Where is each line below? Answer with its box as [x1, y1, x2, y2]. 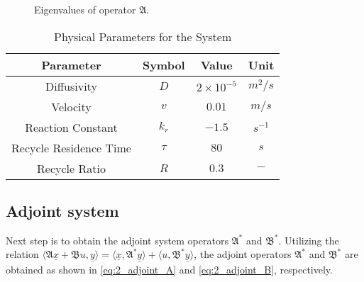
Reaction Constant [25, 118, 118, 135]
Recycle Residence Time [11, 139, 131, 156]
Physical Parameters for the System [54, 28, 232, 45]
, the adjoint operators [194, 247, 292, 261]
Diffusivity [45, 77, 97, 94]
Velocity [51, 98, 92, 115]
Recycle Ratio [37, 159, 106, 176]
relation [6, 247, 39, 261]
